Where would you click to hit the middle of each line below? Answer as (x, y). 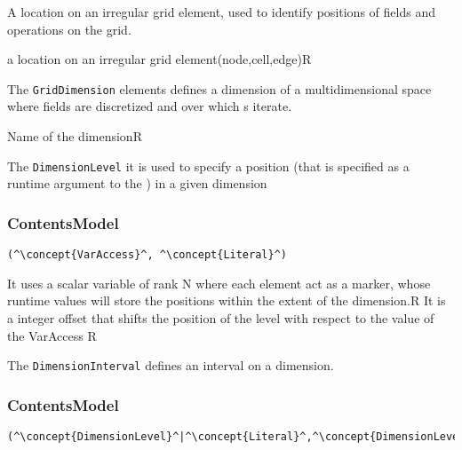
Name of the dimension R (75, 136)
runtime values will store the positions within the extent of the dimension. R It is (227, 300)
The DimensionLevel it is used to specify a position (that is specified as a (208, 166)
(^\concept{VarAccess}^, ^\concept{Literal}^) (147, 255)
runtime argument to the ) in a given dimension (137, 183)
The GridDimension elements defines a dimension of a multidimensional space (219, 88)
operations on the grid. (69, 29)
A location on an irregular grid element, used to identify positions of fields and (221, 12)
